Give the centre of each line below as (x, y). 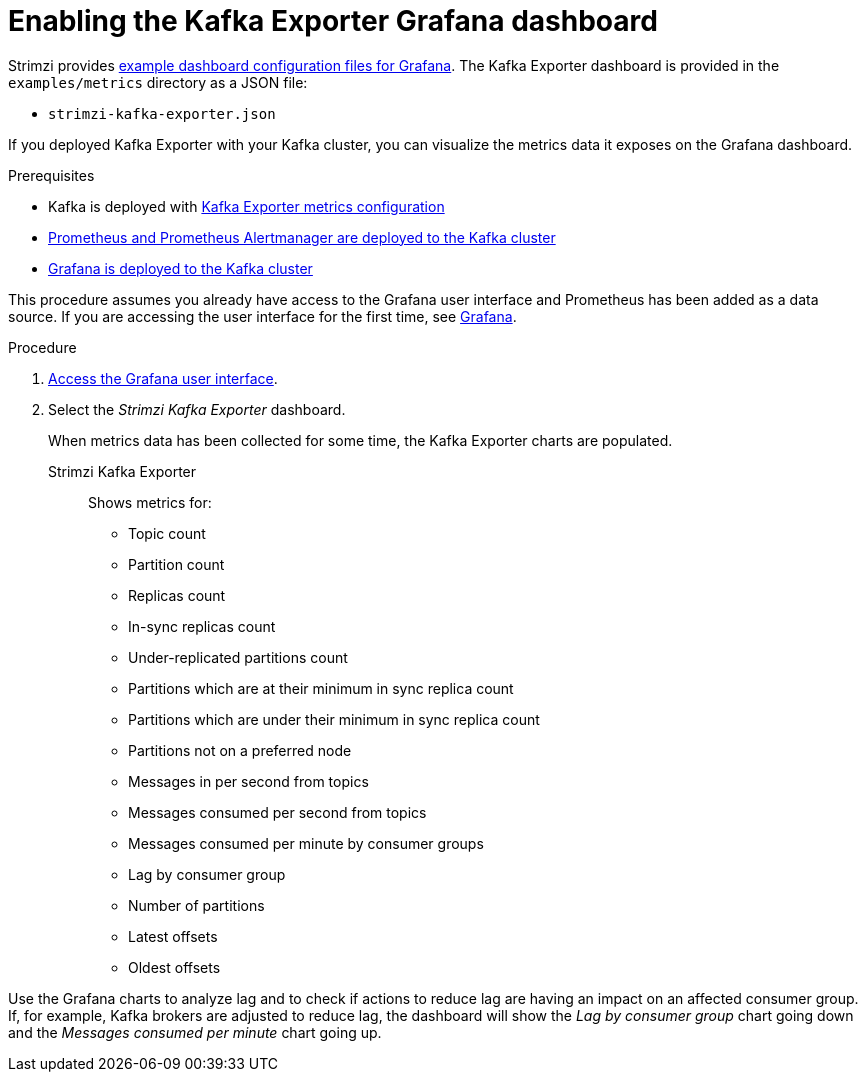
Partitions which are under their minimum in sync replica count (334, 719)
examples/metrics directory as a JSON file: (158, 82)
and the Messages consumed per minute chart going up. (195, 1032)
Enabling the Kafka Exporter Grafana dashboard (333, 21)
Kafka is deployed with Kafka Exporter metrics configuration (246, 206)
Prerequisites (51, 175)
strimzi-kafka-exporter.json (162, 113)
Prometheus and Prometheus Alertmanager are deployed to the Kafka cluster (302, 237)
